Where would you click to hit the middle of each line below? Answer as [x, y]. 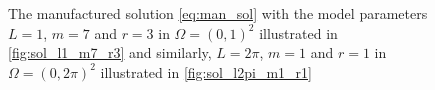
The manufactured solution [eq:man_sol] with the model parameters [218, 13]
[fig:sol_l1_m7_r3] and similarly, [110, 52]
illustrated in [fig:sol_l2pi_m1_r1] [206, 71]
